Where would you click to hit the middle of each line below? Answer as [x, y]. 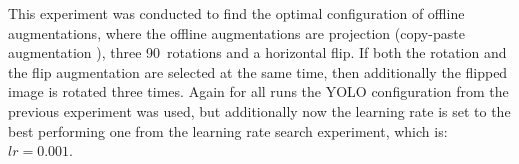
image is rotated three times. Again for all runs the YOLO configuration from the [258, 91]
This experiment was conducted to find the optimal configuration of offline [236, 13]
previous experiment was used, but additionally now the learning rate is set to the [259, 110]
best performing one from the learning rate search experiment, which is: [228, 130]
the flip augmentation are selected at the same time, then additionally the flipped [258, 71]
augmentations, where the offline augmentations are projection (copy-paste [236, 32]
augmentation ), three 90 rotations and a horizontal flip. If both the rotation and [257, 52]
